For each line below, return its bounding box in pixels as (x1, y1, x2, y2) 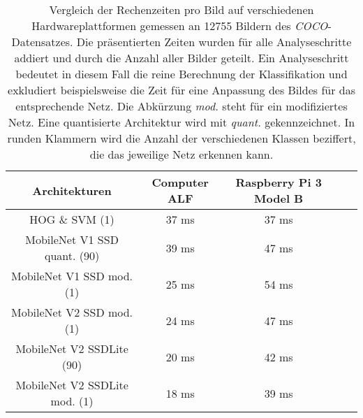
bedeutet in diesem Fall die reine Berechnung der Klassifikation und (15, 66, 348, 82)
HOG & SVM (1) (29, 211, 114, 227)
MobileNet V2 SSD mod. (11, 304, 133, 320)
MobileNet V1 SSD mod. (11, 268, 133, 284)
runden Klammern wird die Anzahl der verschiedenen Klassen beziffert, (7, 130, 356, 146)
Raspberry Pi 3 (235, 174, 322, 190)
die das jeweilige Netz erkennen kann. (89, 146, 274, 162)
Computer (151, 174, 209, 190)
